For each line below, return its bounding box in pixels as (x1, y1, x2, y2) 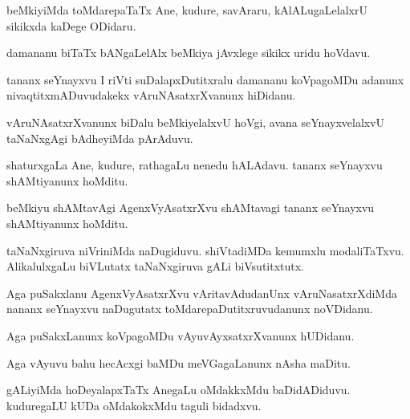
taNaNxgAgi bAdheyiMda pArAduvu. (6, 129, 193, 146)
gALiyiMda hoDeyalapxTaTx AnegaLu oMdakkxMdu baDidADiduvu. (6, 381, 351, 398)
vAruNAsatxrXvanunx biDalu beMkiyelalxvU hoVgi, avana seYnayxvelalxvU (6, 113, 385, 130)
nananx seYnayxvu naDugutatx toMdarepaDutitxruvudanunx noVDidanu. (6, 300, 373, 317)
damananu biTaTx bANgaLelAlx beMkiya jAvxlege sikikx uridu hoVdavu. (6, 44, 371, 61)
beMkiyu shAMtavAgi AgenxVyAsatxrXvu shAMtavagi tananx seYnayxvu (6, 199, 375, 216)
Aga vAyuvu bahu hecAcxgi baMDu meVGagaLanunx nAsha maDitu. (6, 354, 351, 371)
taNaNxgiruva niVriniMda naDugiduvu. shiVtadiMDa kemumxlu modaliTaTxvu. (6, 242, 404, 258)
